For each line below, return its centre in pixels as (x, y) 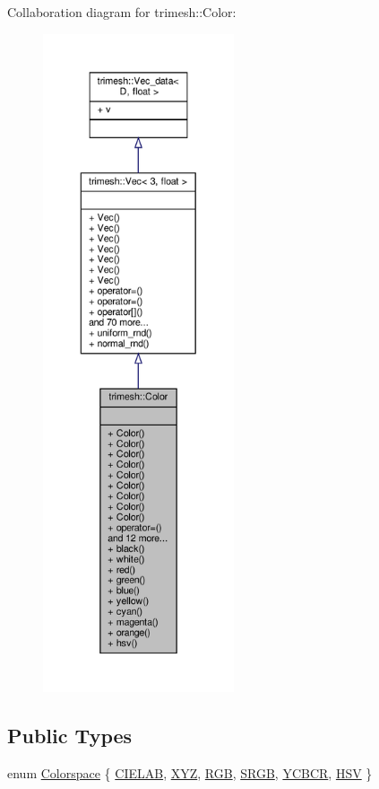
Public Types (70, 735)
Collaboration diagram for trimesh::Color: (122, 12)
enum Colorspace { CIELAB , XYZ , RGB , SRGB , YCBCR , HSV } (190, 772)
